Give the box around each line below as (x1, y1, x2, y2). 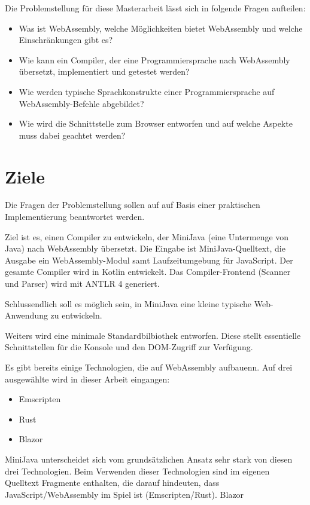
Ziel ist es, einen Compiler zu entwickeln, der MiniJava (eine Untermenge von (5, 230, 289, 243)
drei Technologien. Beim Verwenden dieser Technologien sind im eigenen (5, 464, 270, 477)
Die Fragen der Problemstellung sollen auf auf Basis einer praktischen (5, 198, 260, 211)
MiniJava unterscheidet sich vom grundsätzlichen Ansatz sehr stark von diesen (5, 452, 293, 465)
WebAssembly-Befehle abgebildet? (19, 97, 144, 109)
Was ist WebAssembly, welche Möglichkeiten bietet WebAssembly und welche (19, 22, 303, 34)
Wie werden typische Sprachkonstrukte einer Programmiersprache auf (19, 85, 275, 97)
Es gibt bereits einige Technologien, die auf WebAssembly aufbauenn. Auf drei (5, 361, 293, 373)
